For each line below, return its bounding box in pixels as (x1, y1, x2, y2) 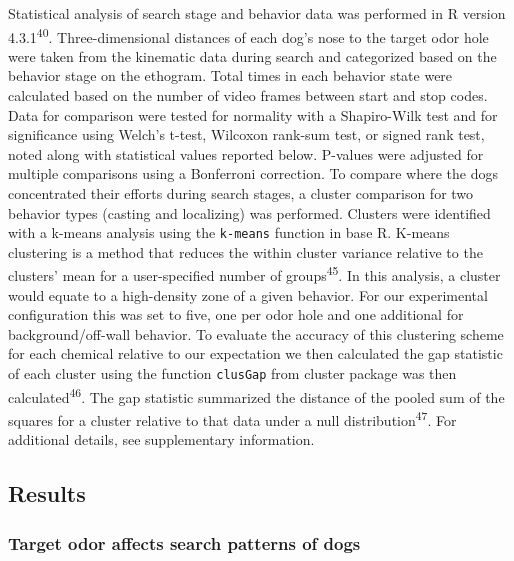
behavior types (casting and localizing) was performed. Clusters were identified (8, 202, 491, 223)
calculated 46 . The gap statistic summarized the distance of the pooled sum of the (8, 383, 505, 407)
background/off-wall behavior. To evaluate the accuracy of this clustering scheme (8, 323, 504, 344)
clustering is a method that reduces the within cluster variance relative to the (8, 241, 483, 262)
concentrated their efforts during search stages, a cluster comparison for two (8, 183, 474, 203)
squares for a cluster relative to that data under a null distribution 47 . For (8, 406, 457, 430)
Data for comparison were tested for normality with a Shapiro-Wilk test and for (8, 104, 498, 125)
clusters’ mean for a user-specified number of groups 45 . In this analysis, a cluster (8, 262, 501, 286)
